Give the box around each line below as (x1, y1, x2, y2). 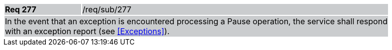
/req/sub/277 (82, 4, 131, 14)
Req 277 (5, 4, 36, 14)
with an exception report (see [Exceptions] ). (5, 26, 170, 36)
